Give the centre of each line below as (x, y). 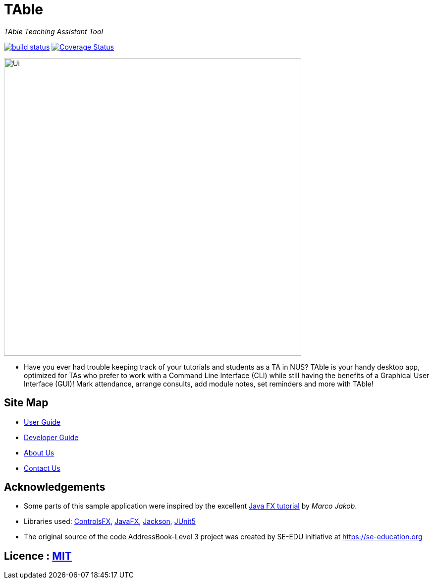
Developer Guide (51, 437)
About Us (39, 453)
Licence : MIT (38, 556)
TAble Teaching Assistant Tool (54, 31)
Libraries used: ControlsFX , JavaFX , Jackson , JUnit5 (110, 521)
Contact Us (42, 468)
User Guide (42, 422)
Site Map (26, 403)
